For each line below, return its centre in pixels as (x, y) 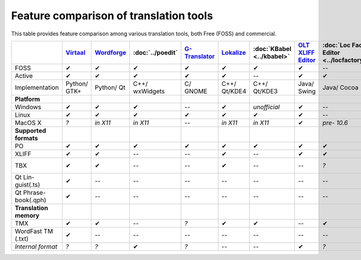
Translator (199, 56)
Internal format (36, 246)
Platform (27, 99)
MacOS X (28, 122)
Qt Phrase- (30, 192)
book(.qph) (30, 200)
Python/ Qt (110, 87)
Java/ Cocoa (341, 87)
